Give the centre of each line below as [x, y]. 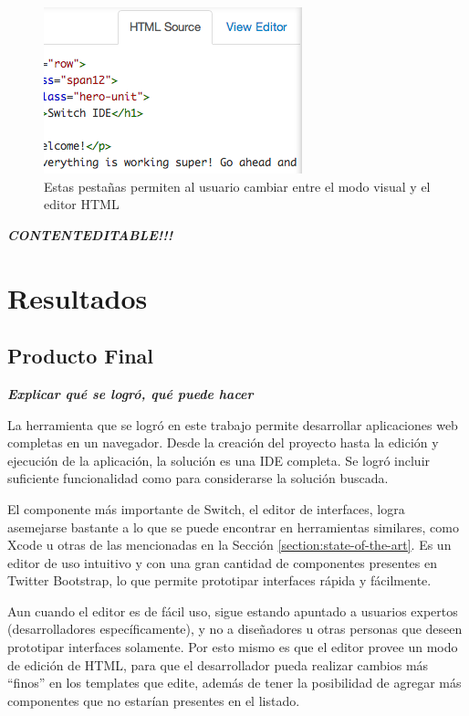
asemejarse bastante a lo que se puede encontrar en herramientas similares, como [233, 526]
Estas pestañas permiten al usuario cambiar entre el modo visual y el [237, 186]
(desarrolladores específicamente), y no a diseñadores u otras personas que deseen [235, 629]
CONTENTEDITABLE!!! [90, 234]
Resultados [78, 297]
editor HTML [82, 204]
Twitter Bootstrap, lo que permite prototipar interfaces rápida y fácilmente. [219, 580]
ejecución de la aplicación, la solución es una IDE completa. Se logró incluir [219, 460]
